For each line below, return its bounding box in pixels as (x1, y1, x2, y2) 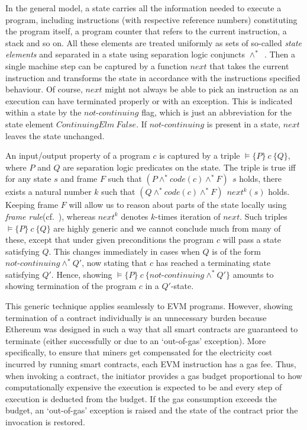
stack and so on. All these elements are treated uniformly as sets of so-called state (5, 36, 302, 49)
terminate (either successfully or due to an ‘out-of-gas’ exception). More (5, 334, 266, 346)
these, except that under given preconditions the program (5, 233, 214, 246)
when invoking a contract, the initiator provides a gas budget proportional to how (5, 369, 302, 381)
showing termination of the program (5, 280, 137, 292)
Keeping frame (5, 198, 59, 211)
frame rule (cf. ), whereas (5, 210, 96, 222)
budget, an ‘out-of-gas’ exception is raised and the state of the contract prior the (5, 404, 298, 416)
